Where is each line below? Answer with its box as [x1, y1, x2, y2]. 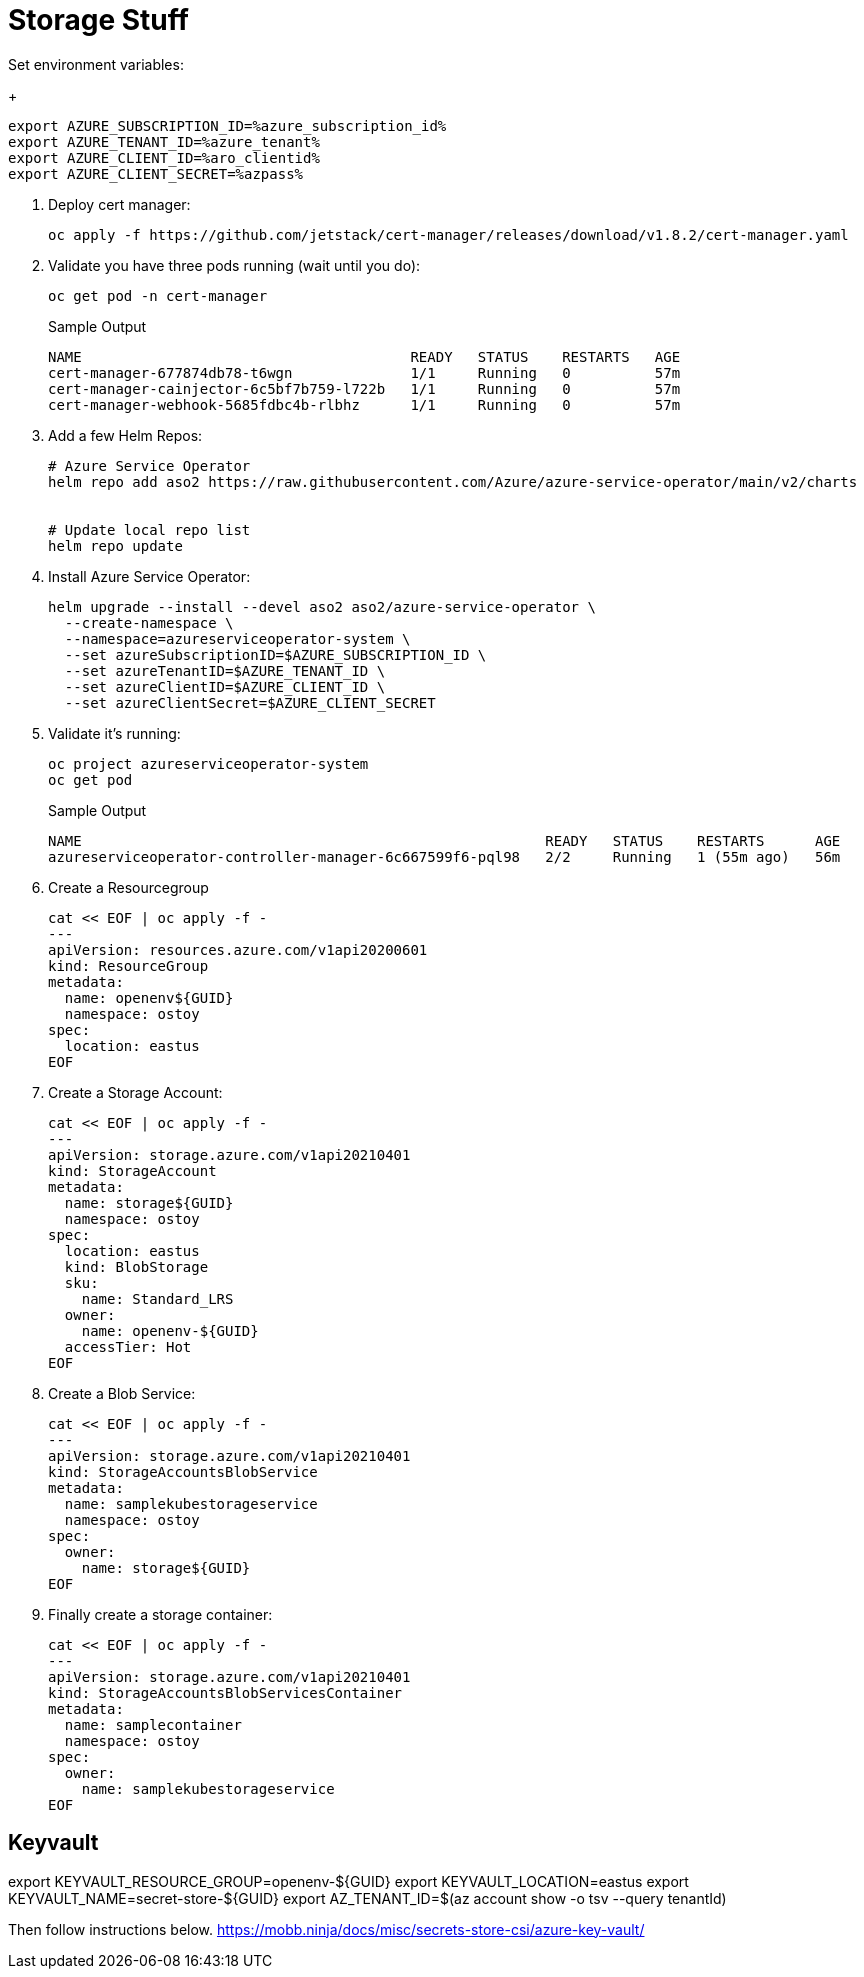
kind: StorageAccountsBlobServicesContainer [48, 1684, 403, 1701]
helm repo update [48, 537, 183, 554]
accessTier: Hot [64, 1338, 192, 1355]
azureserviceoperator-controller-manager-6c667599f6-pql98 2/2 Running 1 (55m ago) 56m [48, 848, 841, 865]
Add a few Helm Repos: [48, 426, 203, 444]
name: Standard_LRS [81, 1290, 234, 1307]
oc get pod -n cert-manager [48, 287, 268, 304]
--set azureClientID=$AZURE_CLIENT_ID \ [64, 678, 386, 695]
